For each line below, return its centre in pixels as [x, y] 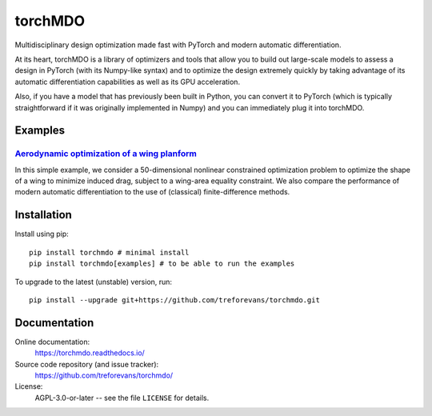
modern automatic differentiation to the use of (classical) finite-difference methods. [152, 192]
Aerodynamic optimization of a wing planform [106, 154]
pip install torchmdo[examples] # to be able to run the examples [162, 264]
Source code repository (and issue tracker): [87, 364]
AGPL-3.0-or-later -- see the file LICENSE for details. [122, 398]
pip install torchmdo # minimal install [109, 252]
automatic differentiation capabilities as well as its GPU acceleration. [127, 82]
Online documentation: [52, 342]
